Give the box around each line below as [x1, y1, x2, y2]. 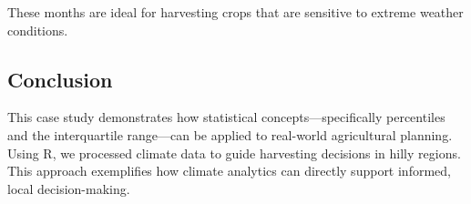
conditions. [7, 20, 68, 39]
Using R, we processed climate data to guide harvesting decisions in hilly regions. [7, 143, 461, 162]
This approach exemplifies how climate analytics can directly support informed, [7, 161, 451, 180]
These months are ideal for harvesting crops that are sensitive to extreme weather [7, 3, 464, 21]
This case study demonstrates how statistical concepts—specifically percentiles [7, 107, 445, 127]
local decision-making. [7, 178, 130, 198]
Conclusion [7, 65, 113, 93]
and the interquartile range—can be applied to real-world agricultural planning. [7, 125, 453, 144]
